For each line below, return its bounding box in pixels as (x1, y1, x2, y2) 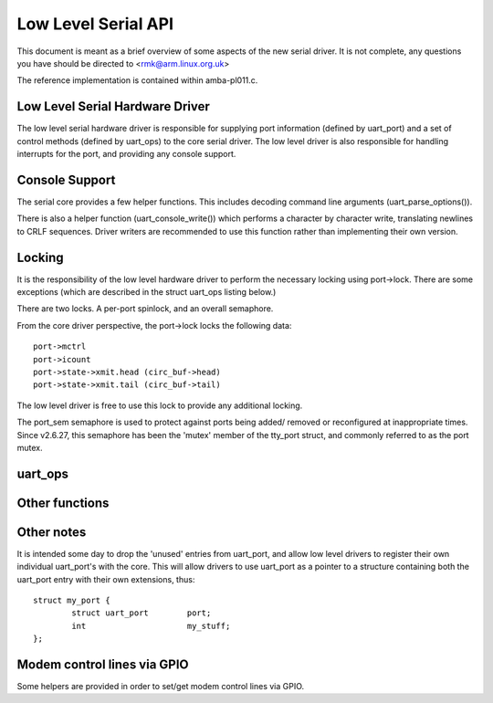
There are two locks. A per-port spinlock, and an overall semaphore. (16, 303, 274, 314)
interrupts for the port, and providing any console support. (16, 149, 236, 160)
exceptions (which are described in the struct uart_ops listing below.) (16, 287, 277, 297)
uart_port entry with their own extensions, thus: (16, 573, 195, 584)
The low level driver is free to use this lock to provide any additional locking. (16, 400, 303, 411)
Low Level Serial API (16, 14, 173, 34)
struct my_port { (33, 595, 110, 606)
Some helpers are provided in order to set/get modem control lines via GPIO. (16, 681, 305, 692)
